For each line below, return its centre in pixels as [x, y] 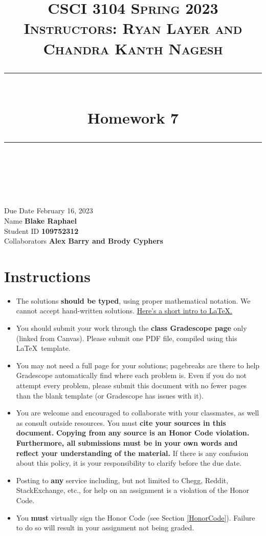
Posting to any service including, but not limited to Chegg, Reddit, [122, 480]
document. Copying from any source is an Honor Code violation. [133, 433]
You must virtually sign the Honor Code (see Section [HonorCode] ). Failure [136, 517]
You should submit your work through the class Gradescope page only [131, 328]
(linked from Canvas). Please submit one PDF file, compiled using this [127, 338]
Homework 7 [133, 117]
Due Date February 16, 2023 [49, 211]
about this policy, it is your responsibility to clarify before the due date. [129, 463]
